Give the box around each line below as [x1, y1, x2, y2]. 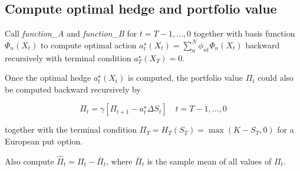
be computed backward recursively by [5, 83, 141, 95]
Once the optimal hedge [5, 71, 91, 84]
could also [258, 71, 294, 84]
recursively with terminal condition [5, 51, 131, 64]
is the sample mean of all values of [147, 154, 272, 167]
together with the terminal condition [5, 123, 137, 136]
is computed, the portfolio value [128, 71, 243, 84]
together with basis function [193, 27, 295, 40]
